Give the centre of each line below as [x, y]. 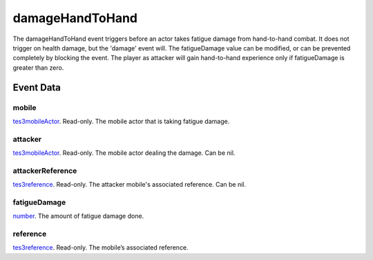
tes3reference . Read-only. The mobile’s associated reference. [101, 248]
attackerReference [45, 171]
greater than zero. [38, 67]
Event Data [37, 87]
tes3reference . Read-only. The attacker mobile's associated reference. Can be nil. [130, 185]
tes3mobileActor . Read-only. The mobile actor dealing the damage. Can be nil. [124, 153]
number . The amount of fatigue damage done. [78, 216]
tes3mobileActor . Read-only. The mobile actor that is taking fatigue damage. [121, 121]
